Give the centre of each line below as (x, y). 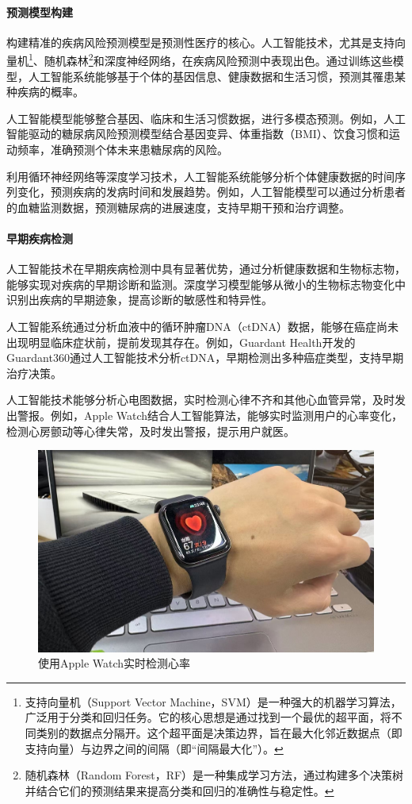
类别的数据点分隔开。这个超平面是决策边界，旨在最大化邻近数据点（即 (219, 732)
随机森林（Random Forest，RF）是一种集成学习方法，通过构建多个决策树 (214, 775)
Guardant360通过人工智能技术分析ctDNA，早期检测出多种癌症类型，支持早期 (205, 358)
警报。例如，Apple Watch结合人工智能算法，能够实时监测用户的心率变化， (210, 415)
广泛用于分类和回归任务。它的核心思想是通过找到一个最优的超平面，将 (208, 717)
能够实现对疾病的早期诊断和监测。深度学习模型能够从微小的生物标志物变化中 (206, 284)
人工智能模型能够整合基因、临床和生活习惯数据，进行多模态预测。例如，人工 (206, 118)
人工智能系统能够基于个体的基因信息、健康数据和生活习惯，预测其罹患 (211, 76)
